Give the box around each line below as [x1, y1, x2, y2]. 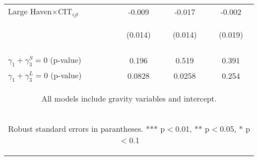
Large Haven [8, 5, 52, 17]
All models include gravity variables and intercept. [41, 93, 217, 105]
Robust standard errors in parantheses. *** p [8, 123, 165, 135]
